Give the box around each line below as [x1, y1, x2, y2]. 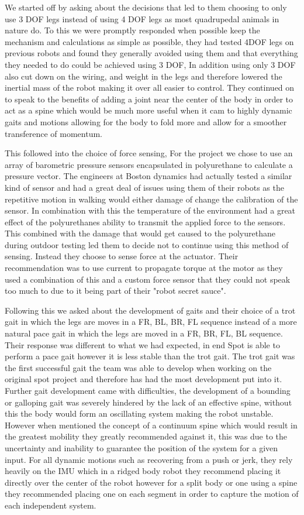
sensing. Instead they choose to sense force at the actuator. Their [5, 250, 239, 262]
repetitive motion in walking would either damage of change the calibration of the [5, 193, 298, 205]
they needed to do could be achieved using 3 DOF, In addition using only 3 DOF [5, 58, 296, 70]
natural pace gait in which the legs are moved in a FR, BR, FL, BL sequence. [5, 327, 283, 339]
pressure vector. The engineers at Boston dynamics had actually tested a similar [5, 170, 292, 182]
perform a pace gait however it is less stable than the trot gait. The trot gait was [5, 350, 295, 362]
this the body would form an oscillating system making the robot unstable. [5, 407, 274, 420]
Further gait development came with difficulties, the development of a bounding [5, 384, 291, 396]
